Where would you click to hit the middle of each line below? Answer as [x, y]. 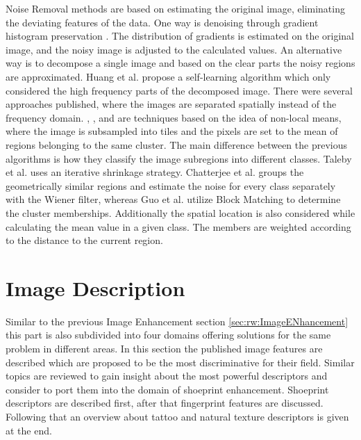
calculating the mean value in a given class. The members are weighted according [178, 226]
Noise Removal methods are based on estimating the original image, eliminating [175, 8]
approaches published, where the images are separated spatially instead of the [171, 104]
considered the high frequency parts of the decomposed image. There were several [179, 90]
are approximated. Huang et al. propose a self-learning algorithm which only [168, 76]
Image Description [95, 287]
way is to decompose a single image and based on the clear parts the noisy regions [180, 63]
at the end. [29, 430]
